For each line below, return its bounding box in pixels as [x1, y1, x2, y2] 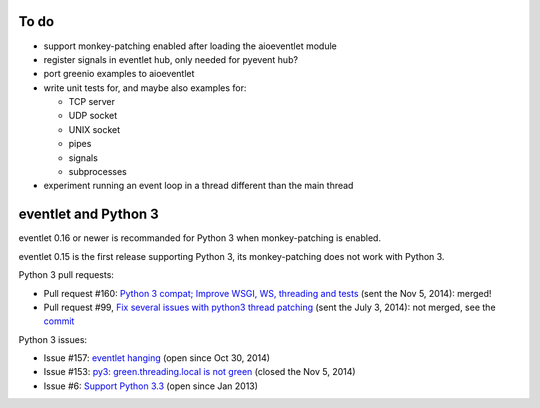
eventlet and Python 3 [18, 206, 159, 223]
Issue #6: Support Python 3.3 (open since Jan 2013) [43, 380, 259, 392]
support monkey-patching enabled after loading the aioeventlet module [43, 40, 337, 52]
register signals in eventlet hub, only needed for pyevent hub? [43, 53, 299, 65]
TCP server [68, 96, 115, 108]
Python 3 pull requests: [18, 269, 115, 281]
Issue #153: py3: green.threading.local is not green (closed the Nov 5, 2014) [43, 366, 356, 378]
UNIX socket [68, 123, 121, 135]
